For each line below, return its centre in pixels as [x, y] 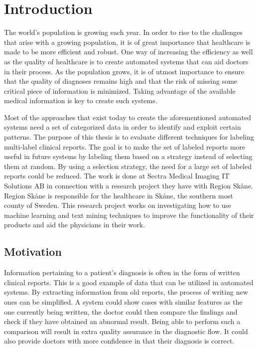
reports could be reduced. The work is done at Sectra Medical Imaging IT [117, 176]
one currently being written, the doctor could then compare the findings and [121, 311]
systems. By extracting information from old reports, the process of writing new [126, 292]
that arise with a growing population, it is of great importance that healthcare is [127, 42]
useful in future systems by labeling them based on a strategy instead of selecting [128, 156]
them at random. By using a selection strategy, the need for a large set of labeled [128, 166]
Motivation [33, 252]
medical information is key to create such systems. [81, 100]
